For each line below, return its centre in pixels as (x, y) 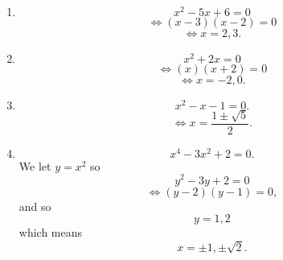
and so (35, 206)
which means (51, 232)
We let (35, 165)
